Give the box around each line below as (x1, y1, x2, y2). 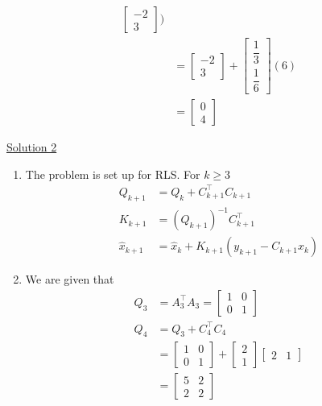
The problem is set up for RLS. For (25, 165, 200, 182)
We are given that (25, 271, 114, 288)
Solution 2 (6, 139, 57, 155)
